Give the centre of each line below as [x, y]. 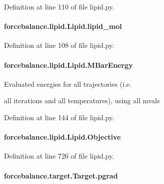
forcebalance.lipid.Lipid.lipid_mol [63, 26]
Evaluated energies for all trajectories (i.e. [68, 84]
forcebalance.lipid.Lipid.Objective [62, 137]
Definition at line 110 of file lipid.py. [59, 6]
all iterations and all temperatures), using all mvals [82, 100]
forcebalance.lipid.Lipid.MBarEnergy [69, 65]
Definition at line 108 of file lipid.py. [59, 45]
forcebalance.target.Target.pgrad [61, 175]
